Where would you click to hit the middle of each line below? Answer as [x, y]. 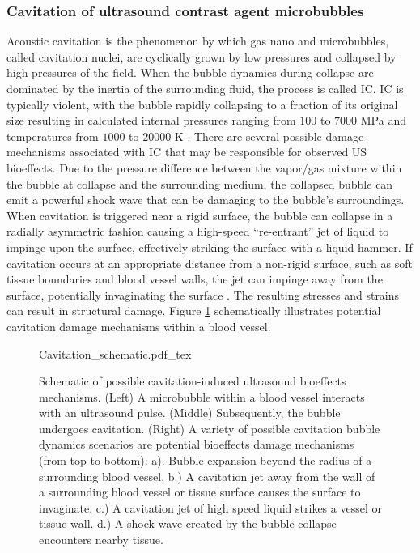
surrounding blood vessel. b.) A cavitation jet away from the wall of [207, 476]
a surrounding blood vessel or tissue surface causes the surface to [200, 492]
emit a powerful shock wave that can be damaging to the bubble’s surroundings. [206, 200]
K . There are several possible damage [269, 136]
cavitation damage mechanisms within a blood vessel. [139, 326]
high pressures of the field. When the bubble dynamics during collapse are [190, 72]
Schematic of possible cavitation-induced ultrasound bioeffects [193, 381]
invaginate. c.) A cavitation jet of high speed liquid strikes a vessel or [210, 507]
